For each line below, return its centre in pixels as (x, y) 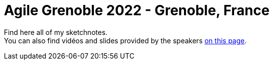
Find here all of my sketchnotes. (56, 32)
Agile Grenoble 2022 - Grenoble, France (137, 10)
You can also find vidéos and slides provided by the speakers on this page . (125, 40)
